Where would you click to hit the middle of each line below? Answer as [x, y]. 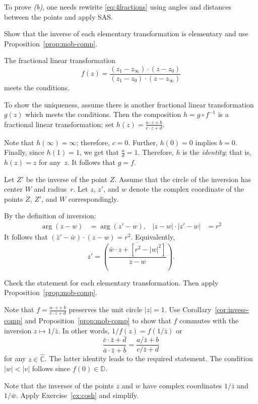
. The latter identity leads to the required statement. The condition [149, 358]
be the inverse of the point [67, 179]
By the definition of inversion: [50, 216]
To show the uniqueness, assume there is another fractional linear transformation [129, 104]
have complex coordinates [182, 385]
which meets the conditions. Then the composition [103, 114]
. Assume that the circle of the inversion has [183, 179]
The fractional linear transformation [60, 60]
